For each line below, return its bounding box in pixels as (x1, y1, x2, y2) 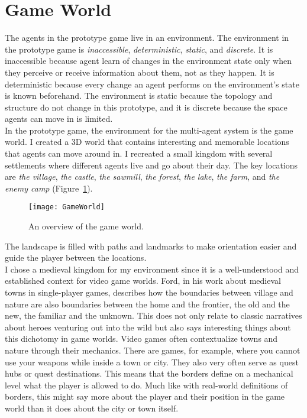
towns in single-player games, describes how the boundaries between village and (5, 286, 293, 299)
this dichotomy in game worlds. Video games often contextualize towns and (5, 332, 278, 345)
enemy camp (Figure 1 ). (5, 182, 93, 194)
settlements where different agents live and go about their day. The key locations (5, 158, 298, 171)
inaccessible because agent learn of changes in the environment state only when (5, 54, 292, 67)
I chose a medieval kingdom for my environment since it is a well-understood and (5, 263, 299, 275)
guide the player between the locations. (5, 251, 147, 264)
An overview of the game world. (28, 220, 144, 232)
